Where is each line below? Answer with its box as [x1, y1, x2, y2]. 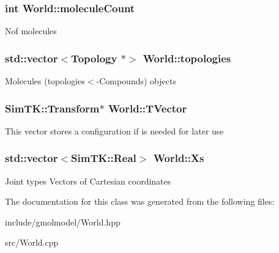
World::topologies [143, 50, 231, 65]
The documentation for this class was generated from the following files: [5, 195, 275, 208]
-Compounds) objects [96, 75, 176, 87]
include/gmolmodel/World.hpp [5, 215, 121, 228]
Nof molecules [5, 24, 57, 37]
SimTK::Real [71, 150, 136, 166]
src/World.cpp [5, 236, 59, 249]
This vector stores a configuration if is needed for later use [5, 124, 224, 137]
